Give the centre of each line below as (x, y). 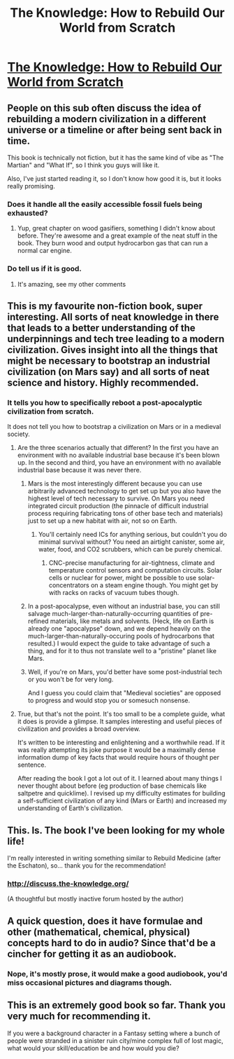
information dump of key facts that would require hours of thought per (118, 758)
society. (19, 434)
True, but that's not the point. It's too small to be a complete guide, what (121, 714)
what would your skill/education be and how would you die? (93, 1048)
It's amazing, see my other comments (72, 284)
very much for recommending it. (79, 1017)
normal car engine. (44, 251)
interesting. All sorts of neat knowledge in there (113, 317)
